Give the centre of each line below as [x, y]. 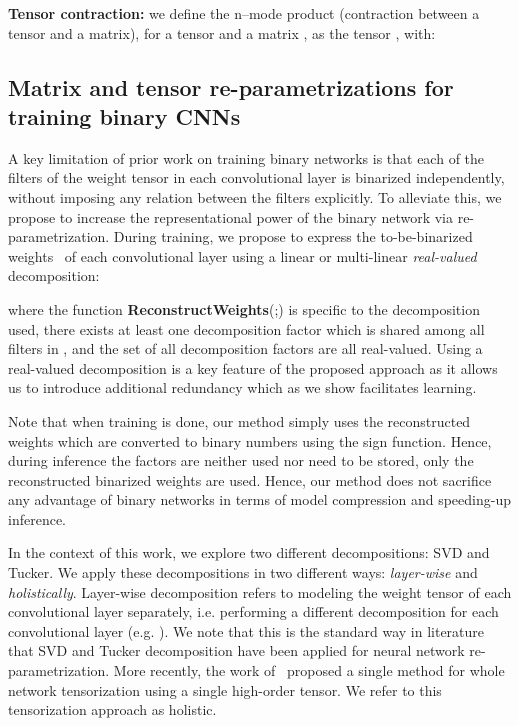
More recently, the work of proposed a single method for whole [309, 670]
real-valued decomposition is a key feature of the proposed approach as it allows [253, 367]
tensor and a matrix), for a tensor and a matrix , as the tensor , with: [222, 32]
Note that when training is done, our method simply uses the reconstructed [239, 420]
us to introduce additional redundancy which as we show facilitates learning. [242, 387]
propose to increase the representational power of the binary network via [231, 216]
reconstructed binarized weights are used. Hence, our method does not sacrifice [250, 479]
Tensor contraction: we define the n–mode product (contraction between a [244, 13]
